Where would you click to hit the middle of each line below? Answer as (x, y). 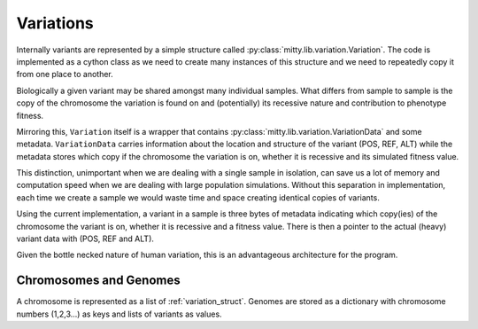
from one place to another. (65, 74)
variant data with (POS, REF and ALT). (85, 239)
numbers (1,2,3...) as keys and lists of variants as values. (119, 314)
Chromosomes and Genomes (98, 281)
